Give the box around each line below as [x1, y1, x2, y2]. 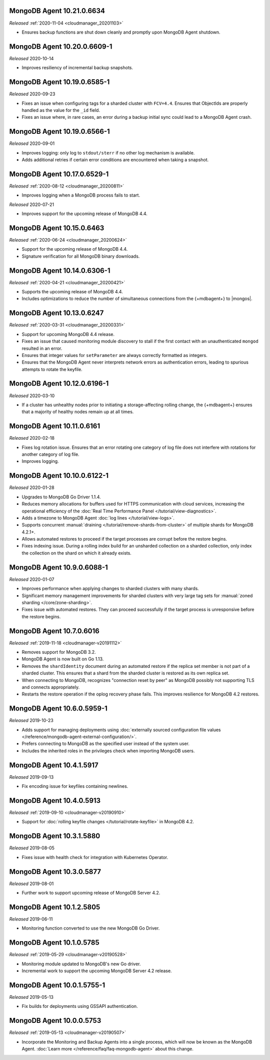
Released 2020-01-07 [9, 576, 54, 582]
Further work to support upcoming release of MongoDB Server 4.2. [21, 890, 160, 896]
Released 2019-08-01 [9, 880, 54, 887]
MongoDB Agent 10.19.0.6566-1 [9, 127, 110, 136]
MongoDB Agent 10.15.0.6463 [9, 224, 104, 232]
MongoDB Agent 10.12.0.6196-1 [9, 379, 109, 388]
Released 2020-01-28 [9, 484, 54, 491]
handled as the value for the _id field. [21, 107, 100, 113]
